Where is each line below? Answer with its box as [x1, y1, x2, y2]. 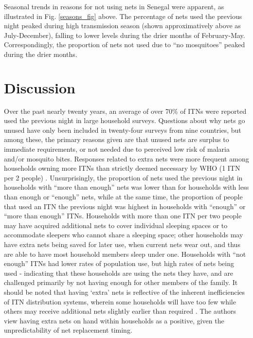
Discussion [4, 77, 75, 97]
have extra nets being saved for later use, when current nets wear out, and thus [4, 239, 240, 249]
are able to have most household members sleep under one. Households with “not [4, 249, 246, 259]
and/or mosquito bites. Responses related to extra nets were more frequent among [4, 153, 249, 163]
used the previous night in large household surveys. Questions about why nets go [4, 115, 245, 125]
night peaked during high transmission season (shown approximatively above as [4, 20, 241, 31]
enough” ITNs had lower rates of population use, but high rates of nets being [4, 258, 235, 268]
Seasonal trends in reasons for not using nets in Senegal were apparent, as [4, 1, 224, 11]
